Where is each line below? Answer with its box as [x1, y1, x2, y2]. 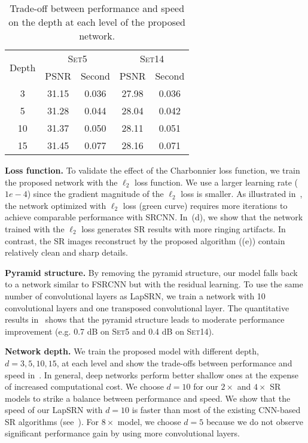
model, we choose [117, 415, 181, 427]
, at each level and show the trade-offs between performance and [56, 356, 292, 369]
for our [193, 380, 218, 393]
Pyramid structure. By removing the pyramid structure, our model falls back [5, 266, 298, 278]
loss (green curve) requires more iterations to [123, 199, 288, 211]
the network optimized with [5, 199, 106, 211]
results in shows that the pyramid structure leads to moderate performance [5, 313, 285, 326]
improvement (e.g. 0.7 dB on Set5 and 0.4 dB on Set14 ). [5, 324, 214, 337]
